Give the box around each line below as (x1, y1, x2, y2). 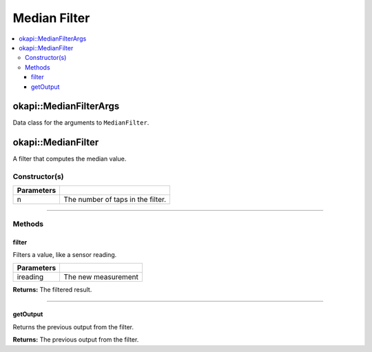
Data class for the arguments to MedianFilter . (12, 118, 149, 127)
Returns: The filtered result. (12, 286, 92, 294)
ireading (17, 272, 44, 282)
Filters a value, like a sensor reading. (12, 251, 117, 259)
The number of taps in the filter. (63, 195, 167, 205)
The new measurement (63, 272, 139, 282)
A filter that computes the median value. (12, 155, 127, 163)
